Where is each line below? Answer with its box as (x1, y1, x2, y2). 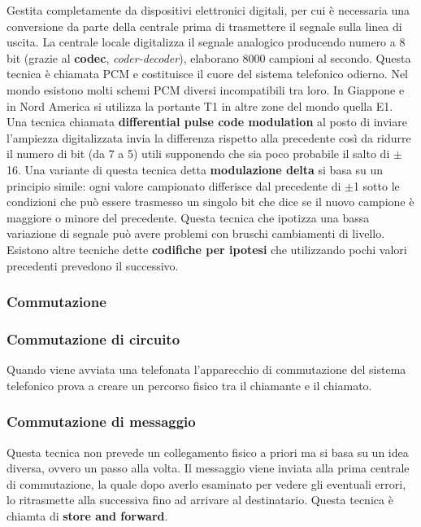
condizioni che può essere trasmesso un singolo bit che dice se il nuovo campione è (7, 193, 414, 210)
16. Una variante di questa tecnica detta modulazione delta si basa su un (7, 160, 384, 178)
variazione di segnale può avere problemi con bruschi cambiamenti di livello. (7, 225, 385, 242)
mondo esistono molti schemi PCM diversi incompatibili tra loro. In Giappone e (7, 81, 405, 98)
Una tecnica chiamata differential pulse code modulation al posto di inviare (7, 113, 407, 130)
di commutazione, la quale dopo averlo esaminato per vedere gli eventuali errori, (7, 475, 406, 492)
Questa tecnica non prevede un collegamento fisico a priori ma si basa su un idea (7, 443, 409, 460)
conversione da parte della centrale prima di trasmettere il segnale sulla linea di (7, 17, 402, 34)
